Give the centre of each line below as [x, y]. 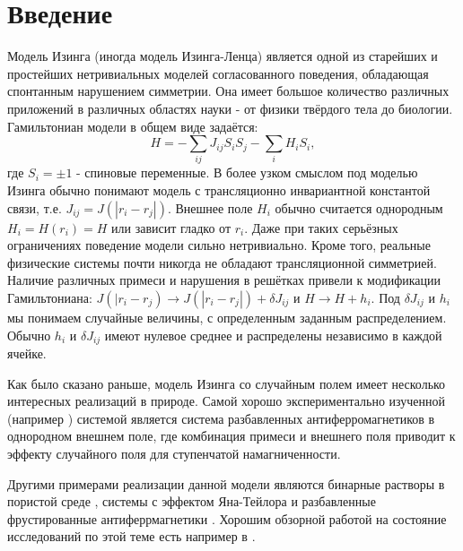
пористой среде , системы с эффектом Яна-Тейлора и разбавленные [192, 501]
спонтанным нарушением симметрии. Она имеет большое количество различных [228, 91]
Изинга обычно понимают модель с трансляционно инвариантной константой [219, 190]
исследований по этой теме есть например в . [131, 536]
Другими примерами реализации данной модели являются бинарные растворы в [226, 483]
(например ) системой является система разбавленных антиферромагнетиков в [221, 418]
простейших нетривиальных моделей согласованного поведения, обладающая [218, 73]
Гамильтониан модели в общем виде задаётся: [133, 126]
